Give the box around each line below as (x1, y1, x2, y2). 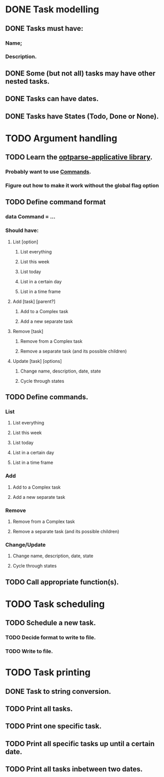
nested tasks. (5, 77, 50, 86)
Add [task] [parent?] (12, 298, 56, 304)
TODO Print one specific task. (5, 722, 102, 731)
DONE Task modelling (5, 4, 100, 15)
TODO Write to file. (5, 648, 53, 655)
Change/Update (5, 541, 46, 548)
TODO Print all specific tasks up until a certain (5, 739, 155, 748)
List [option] (12, 239, 38, 245)
